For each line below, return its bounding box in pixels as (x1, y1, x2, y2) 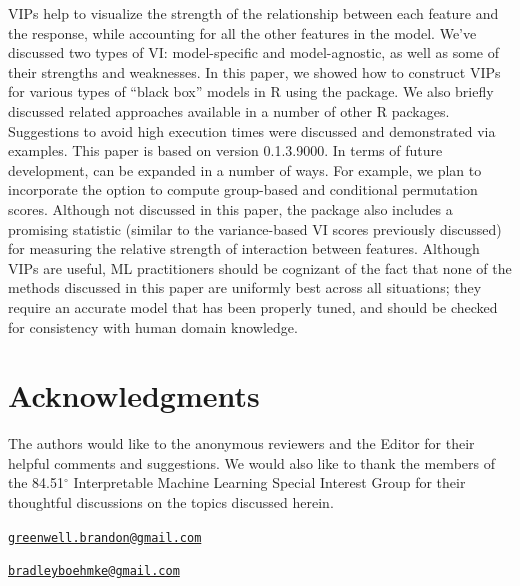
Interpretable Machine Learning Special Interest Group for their (73, 472, 466, 493)
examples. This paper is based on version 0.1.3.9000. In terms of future (8, 140, 443, 161)
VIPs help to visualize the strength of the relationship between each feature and (8, 3, 499, 23)
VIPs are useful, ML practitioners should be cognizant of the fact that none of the (8, 257, 512, 278)
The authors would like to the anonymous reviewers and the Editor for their (8, 433, 475, 454)
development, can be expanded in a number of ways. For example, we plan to (8, 159, 482, 180)
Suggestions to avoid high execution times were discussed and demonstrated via (8, 120, 496, 141)
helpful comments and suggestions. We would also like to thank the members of (8, 452, 495, 473)
